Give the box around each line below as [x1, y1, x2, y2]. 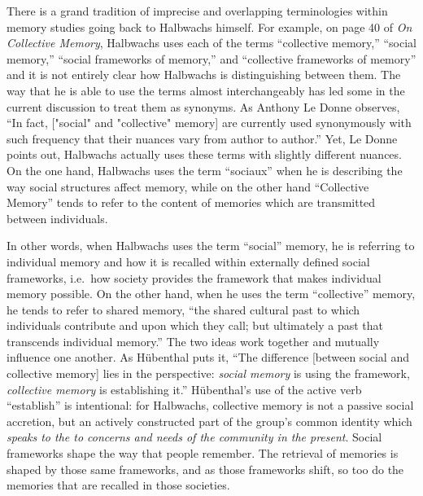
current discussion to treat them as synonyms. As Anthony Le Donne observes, [7, 98, 400, 115]
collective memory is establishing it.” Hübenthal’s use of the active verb [7, 380, 362, 397]
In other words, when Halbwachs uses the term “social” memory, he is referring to [7, 237, 415, 254]
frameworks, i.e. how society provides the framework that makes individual [7, 269, 382, 286]
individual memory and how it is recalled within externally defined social [7, 252, 370, 270]
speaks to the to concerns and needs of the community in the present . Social [7, 428, 382, 446]
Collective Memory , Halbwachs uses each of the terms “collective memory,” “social [7, 34, 417, 51]
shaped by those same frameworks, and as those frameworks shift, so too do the [7, 460, 404, 477]
